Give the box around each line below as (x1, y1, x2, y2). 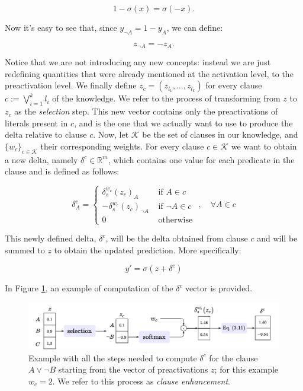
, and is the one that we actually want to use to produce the (74, 116, 293, 129)
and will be (257, 232, 298, 244)
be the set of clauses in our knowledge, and (142, 128, 298, 141)
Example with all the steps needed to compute (28, 351, 197, 364)
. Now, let (93, 128, 129, 141)
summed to (5, 243, 45, 256)
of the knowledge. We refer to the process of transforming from (52, 92, 281, 104)
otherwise (158, 215, 193, 224)
